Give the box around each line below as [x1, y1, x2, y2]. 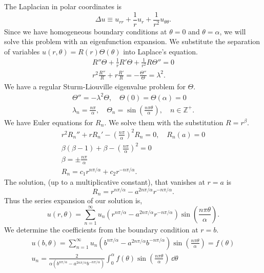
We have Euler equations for [4, 116, 93, 127]
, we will [219, 26, 246, 36]
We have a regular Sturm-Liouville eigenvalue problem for [4, 81, 186, 91]
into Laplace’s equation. [123, 46, 198, 56]
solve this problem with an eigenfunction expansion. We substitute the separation [4, 36, 260, 47]
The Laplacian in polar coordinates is [4, 1, 122, 11]
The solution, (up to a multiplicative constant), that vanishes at [4, 177, 205, 187]
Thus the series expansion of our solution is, [4, 195, 143, 206]
